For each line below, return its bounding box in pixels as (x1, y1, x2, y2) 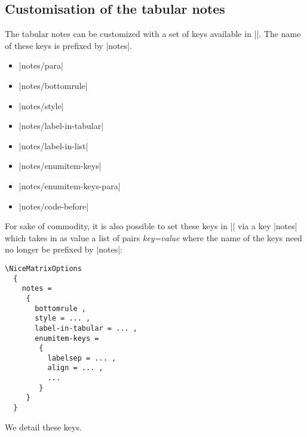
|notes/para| (19, 59, 63, 72)
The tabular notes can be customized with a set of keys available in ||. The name (5, 27, 301, 40)
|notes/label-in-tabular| (19, 119, 104, 132)
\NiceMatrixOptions (5, 264, 82, 273)
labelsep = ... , (47, 353, 116, 362)
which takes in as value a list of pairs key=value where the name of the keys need (5, 231, 302, 244)
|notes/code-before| (19, 199, 89, 212)
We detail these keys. (5, 420, 82, 433)
